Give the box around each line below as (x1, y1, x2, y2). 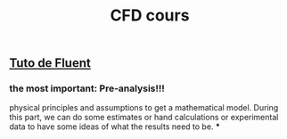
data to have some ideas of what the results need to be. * (9, 121, 221, 132)
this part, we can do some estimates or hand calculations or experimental (9, 112, 279, 123)
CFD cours (110, 5, 190, 26)
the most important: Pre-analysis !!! (9, 82, 165, 94)
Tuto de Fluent (9, 55, 91, 71)
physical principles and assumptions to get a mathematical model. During (9, 102, 279, 113)
